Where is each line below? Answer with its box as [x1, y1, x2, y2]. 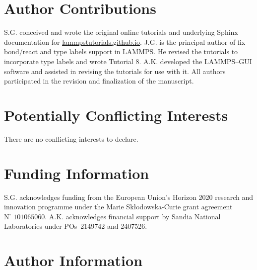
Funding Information [4, 163, 149, 183]
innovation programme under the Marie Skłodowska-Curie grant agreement [4, 201, 233, 212]
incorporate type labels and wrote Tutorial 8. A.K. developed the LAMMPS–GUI [4, 56, 252, 66]
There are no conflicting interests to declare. [4, 133, 138, 144]
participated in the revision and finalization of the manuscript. [4, 76, 194, 86]
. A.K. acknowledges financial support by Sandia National [45, 211, 221, 221]
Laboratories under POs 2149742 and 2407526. [4, 221, 147, 231]
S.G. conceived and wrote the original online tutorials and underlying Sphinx [4, 27, 238, 37]
